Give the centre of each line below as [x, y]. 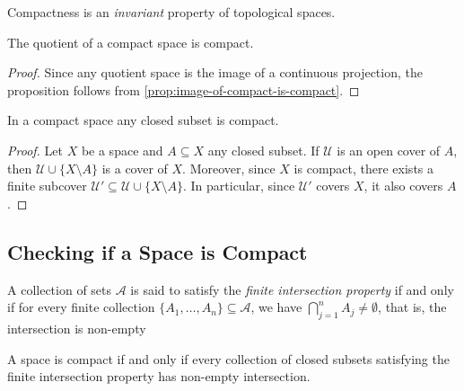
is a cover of [135, 168]
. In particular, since [239, 186]
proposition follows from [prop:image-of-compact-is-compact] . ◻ [184, 89]
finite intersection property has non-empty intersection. [159, 376]
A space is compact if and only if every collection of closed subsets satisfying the [228, 358]
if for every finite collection [81, 307]
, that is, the [412, 307]
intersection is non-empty [77, 328]
